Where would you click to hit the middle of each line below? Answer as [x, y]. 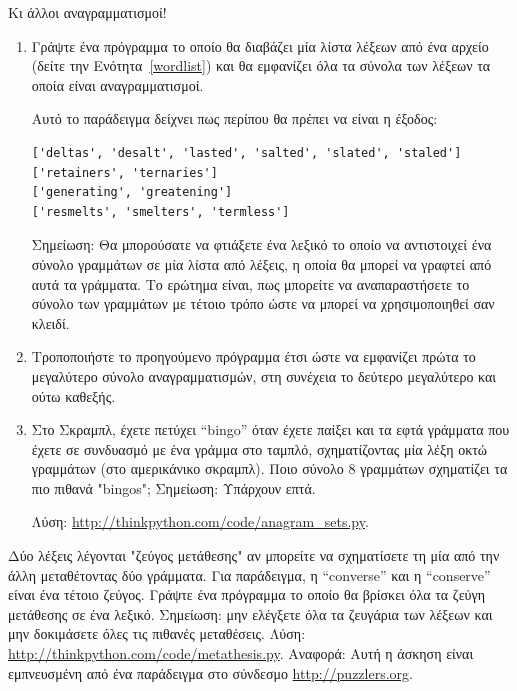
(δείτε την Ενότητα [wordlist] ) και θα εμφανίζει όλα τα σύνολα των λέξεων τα [261, 65]
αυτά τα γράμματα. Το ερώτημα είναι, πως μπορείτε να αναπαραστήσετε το [250, 283]
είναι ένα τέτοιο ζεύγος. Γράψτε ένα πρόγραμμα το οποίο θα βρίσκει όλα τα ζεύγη [246, 594]
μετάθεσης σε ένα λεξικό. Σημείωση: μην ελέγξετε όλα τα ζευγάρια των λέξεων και [250, 613]
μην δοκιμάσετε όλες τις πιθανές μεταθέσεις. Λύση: [157, 633]
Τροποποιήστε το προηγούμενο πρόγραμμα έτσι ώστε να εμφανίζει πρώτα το [253, 356]
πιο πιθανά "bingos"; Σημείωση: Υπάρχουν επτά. [173, 487]
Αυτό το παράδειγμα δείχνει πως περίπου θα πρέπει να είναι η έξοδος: [234, 118]
